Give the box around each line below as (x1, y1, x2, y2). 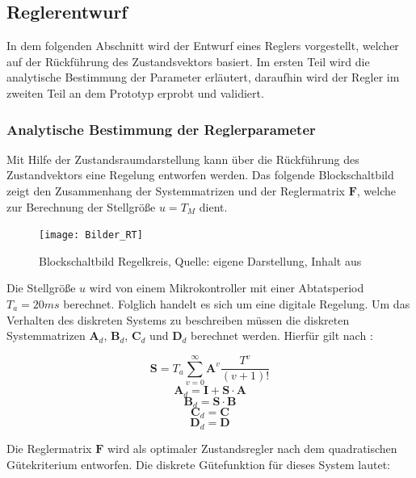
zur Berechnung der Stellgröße (6, 198, 156, 215)
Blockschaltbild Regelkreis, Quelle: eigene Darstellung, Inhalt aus (39, 252, 362, 269)
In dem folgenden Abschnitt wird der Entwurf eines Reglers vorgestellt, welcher (6, 37, 399, 54)
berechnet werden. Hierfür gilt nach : (191, 327, 373, 344)
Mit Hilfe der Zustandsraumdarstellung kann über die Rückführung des (6, 150, 359, 167)
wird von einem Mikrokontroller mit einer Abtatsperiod (89, 279, 364, 296)
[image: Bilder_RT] (39, 229, 143, 241)
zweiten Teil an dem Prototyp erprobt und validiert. (6, 84, 264, 101)
